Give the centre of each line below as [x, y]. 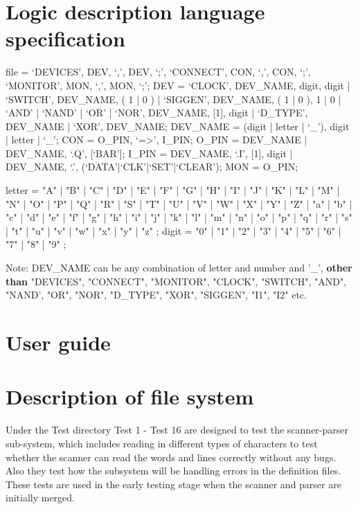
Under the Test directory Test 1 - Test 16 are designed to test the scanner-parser [177, 430]
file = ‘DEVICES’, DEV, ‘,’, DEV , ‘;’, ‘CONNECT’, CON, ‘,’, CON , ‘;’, [158, 72]
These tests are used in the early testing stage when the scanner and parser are [173, 484]
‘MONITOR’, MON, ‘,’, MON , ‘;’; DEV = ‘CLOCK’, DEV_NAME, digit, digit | [178, 85]
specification [65, 38]
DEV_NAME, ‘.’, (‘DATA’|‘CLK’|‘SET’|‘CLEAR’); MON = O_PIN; [152, 167]
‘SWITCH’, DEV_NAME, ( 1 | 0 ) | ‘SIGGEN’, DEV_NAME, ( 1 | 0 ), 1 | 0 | [173, 99]
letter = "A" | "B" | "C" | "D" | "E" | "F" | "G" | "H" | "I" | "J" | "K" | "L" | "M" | [173, 190]
